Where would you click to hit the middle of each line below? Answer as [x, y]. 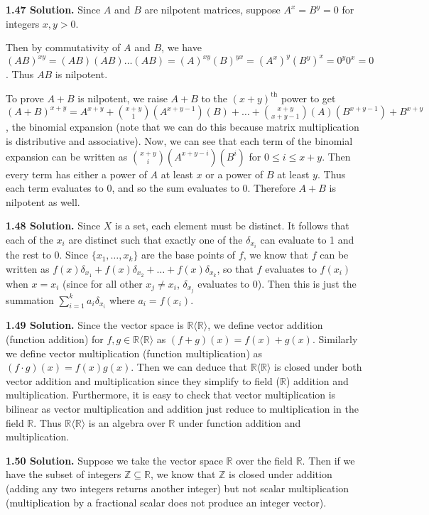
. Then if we [328, 460]
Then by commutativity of [63, 47]
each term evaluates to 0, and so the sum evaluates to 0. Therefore [151, 188]
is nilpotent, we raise [123, 98]
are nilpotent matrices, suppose [212, 9]
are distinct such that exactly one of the [156, 240]
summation [30, 299]
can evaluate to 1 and [307, 240]
